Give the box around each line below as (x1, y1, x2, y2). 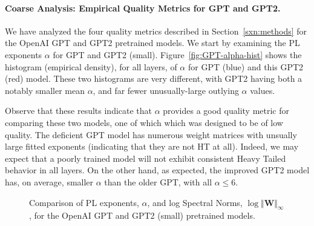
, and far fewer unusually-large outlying (93, 84, 239, 96)
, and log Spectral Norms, (147, 196, 243, 208)
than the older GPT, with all (104, 175, 212, 188)
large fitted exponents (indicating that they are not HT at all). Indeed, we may (5, 140, 299, 153)
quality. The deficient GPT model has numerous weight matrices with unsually (5, 128, 297, 141)
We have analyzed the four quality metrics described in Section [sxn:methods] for (5, 24, 307, 37)
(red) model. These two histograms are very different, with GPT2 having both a (5, 72, 303, 85)
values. (250, 84, 275, 96)
